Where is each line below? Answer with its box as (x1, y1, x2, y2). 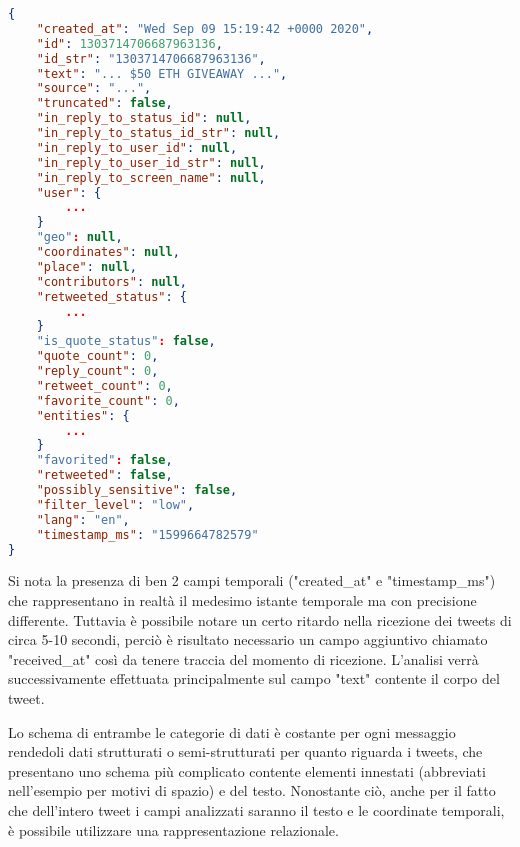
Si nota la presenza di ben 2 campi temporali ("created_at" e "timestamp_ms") (8, 570, 496, 591)
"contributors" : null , (36, 274, 188, 289)
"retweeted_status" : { (36, 289, 188, 304)
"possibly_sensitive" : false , (36, 483, 238, 497)
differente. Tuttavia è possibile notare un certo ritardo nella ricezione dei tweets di (8, 609, 512, 630)
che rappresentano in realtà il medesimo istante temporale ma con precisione (8, 589, 477, 610)
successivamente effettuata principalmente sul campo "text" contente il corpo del (8, 668, 500, 689)
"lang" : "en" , (36, 512, 130, 527)
